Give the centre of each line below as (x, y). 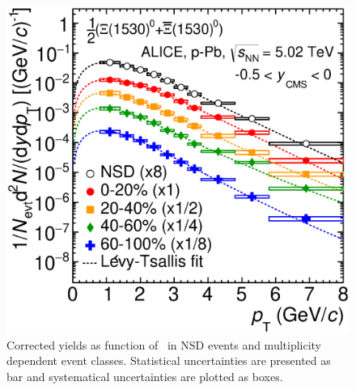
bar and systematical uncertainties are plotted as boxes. (145, 376)
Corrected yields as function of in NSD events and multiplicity (164, 344)
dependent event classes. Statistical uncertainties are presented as (169, 360)
